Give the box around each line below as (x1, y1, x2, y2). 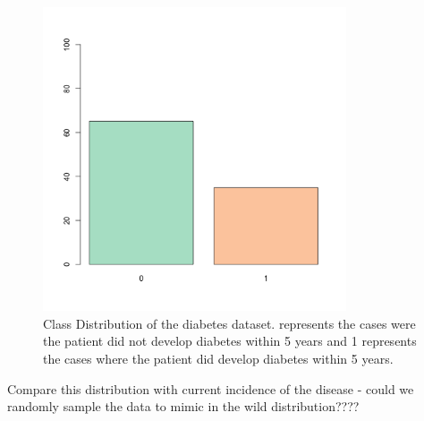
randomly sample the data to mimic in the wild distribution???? (7, 397, 360, 416)
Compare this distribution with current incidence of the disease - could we (7, 379, 414, 398)
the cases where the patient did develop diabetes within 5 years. (43, 348, 394, 367)
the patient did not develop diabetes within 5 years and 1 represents (43, 331, 417, 350)
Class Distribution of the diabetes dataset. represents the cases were (43, 314, 416, 332)
